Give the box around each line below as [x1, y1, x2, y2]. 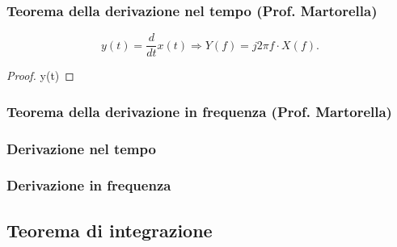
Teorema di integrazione [6, 217, 213, 242]
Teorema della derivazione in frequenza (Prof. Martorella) [6, 101, 392, 121]
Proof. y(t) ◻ [6, 67, 74, 84]
